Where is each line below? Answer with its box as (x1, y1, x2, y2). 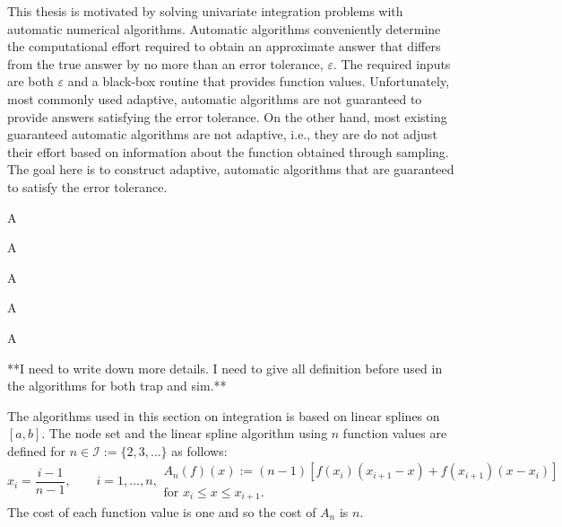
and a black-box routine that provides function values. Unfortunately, (67, 72, 450, 91)
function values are (342, 424, 447, 443)
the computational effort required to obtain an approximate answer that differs (7, 37, 441, 56)
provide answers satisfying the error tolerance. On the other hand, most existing (7, 107, 447, 126)
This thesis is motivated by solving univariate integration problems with (7, 2, 403, 20)
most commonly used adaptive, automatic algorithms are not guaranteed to (7, 89, 422, 108)
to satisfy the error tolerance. (7, 177, 168, 196)
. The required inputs (333, 54, 451, 73)
